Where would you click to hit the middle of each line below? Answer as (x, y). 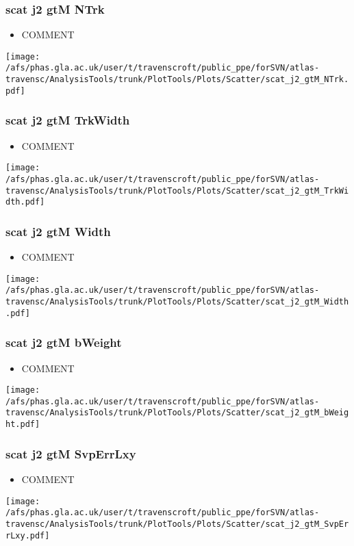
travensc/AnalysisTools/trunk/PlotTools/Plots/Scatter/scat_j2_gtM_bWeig (177, 413)
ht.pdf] (23, 425)
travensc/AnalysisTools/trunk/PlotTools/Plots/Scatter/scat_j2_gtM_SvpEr (177, 524)
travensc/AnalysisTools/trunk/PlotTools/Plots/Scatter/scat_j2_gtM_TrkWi (177, 191)
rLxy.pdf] (28, 535)
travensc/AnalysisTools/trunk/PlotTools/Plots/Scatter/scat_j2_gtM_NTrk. (177, 80)
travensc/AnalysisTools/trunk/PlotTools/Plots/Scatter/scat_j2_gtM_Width (177, 302)
